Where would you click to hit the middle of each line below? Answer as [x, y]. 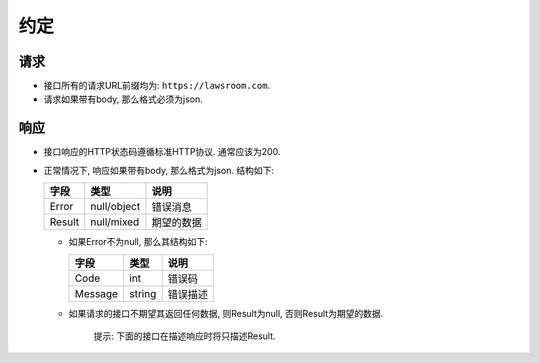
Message [96, 293]
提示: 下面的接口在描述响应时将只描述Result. [184, 336]
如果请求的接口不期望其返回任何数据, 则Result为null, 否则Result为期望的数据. [226, 313]
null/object [115, 207]
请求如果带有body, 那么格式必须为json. [123, 99]
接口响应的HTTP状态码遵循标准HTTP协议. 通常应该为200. [162, 152]
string [143, 293]
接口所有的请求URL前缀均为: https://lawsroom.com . [156, 86]
